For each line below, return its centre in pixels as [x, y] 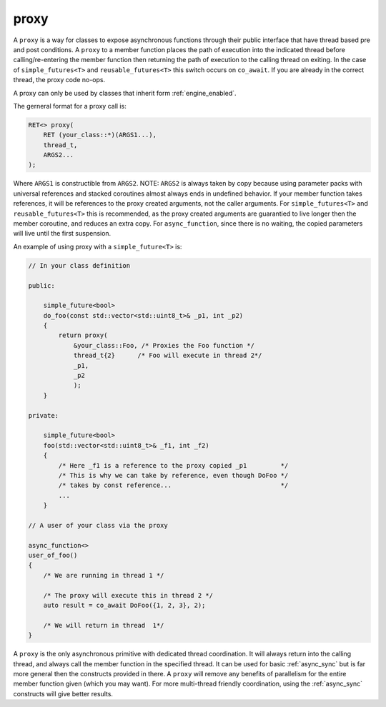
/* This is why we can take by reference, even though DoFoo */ [173, 475]
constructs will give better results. [63, 693]
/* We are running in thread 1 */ [104, 575]
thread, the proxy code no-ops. [59, 80]
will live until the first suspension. [62, 234]
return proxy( [83, 335]
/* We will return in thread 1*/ [104, 625]
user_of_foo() [53, 556]
